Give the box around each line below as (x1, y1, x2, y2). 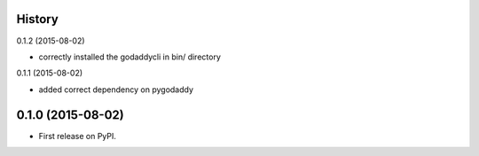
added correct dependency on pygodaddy (38, 84, 194, 95)
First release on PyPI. (38, 130, 117, 141)
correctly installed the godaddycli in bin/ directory (38, 51, 222, 62)
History (16, 12, 59, 27)
